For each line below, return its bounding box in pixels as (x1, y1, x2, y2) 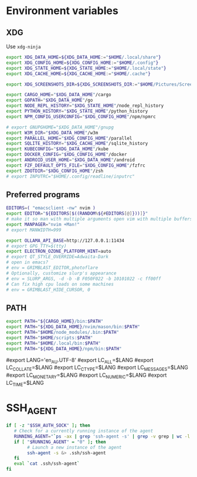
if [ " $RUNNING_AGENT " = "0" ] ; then (13, 439, 107, 445)
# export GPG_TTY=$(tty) (6, 243, 67, 249)
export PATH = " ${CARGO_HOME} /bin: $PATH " (6, 319, 104, 324)
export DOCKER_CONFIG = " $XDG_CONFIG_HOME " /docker (6, 151, 127, 158)
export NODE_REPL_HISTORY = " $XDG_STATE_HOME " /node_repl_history (6, 103, 164, 109)
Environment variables (6, 4, 118, 18)
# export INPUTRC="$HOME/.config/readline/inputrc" (6, 173, 135, 180)
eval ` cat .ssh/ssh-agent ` (13, 461, 80, 467)
